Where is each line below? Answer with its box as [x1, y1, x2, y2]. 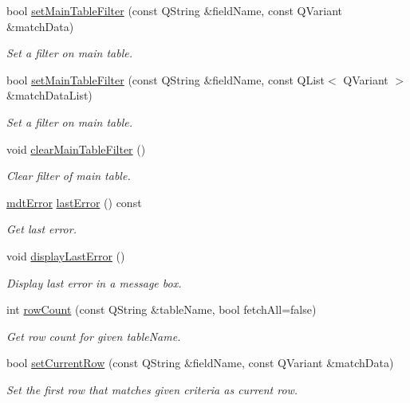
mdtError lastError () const [6, 194, 142, 210]
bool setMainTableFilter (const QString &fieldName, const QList [6, 71, 325, 88]
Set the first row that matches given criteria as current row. [6, 381, 298, 397]
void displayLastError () [6, 247, 125, 264]
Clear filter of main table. [6, 167, 131, 184]
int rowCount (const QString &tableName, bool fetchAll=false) [6, 301, 317, 318]
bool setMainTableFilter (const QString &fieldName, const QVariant [6, 2, 342, 18]
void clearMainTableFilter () [6, 140, 146, 157]
